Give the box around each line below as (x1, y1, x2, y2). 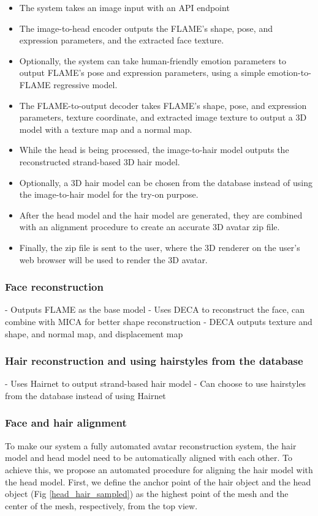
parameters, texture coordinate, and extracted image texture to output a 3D (19, 111, 307, 124)
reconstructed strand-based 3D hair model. (19, 155, 180, 168)
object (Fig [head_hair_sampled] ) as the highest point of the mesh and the (5, 487, 289, 500)
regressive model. (53, 78, 118, 91)
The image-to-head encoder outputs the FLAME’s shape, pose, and (19, 21, 273, 34)
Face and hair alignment (5, 415, 127, 430)
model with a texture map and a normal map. (19, 122, 192, 135)
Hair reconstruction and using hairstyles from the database (5, 353, 303, 368)
